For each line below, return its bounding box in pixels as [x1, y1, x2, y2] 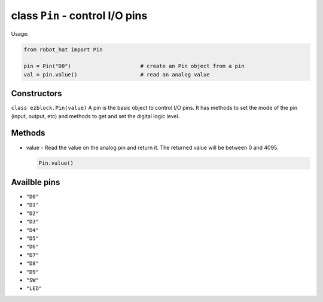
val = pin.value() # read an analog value [23, 71, 210, 78]
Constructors [11, 88, 62, 98]
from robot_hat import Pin [23, 46, 103, 53]
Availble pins [11, 177, 60, 187]
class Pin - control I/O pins [11, 9, 148, 22]
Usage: [11, 30, 29, 37]
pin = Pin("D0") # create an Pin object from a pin [23, 63, 245, 70]
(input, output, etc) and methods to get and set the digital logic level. [11, 112, 180, 119]
